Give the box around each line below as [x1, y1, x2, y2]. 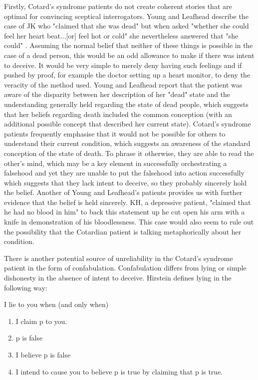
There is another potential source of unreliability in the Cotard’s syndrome [4, 252, 233, 263]
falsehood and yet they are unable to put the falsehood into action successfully [4, 167, 245, 178]
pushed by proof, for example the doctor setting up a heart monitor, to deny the [4, 69, 251, 80]
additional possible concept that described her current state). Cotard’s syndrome [4, 118, 251, 129]
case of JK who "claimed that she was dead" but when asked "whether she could [4, 20, 249, 31]
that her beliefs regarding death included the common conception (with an [4, 108, 232, 119]
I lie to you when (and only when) [4, 299, 109, 309]
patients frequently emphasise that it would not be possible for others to [4, 128, 226, 138]
